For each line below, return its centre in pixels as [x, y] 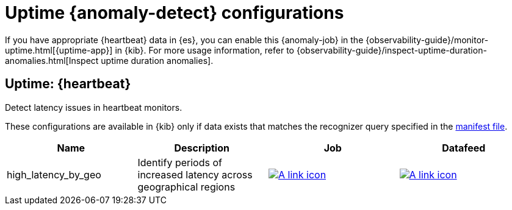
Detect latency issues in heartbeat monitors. [94, 107]
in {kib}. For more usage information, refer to [204, 50]
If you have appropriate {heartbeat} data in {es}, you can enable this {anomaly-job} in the [184, 40]
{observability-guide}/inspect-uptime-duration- [391, 50]
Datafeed [464, 148]
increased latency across [195, 174]
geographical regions [186, 187]
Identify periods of [180, 162]
